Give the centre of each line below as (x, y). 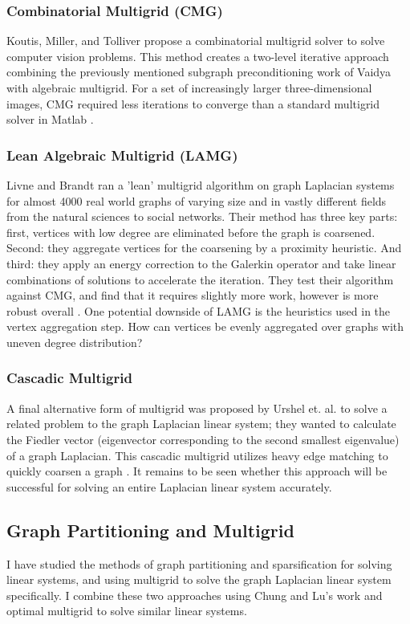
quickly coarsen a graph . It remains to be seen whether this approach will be (197, 471)
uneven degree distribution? (75, 342)
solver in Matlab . (50, 119)
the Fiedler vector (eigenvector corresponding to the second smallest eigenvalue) (203, 439)
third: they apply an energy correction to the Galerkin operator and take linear (201, 263)
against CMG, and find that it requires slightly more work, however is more (193, 295)
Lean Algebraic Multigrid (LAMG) (122, 155)
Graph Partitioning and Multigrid (150, 530)
